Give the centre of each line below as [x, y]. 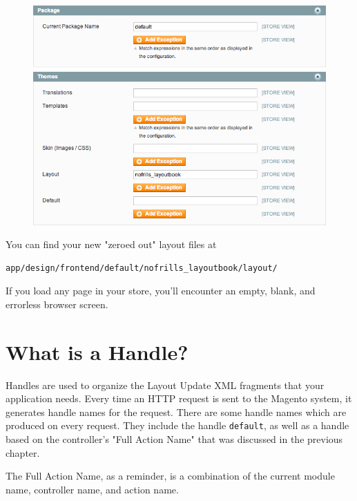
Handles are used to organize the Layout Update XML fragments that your [165, 385]
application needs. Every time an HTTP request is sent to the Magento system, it [179, 398]
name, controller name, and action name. [92, 489]
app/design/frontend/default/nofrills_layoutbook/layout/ [142, 268]
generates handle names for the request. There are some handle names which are [176, 412]
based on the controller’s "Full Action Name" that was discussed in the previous [174, 439]
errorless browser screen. [57, 304]
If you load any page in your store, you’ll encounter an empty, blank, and [161, 291]
